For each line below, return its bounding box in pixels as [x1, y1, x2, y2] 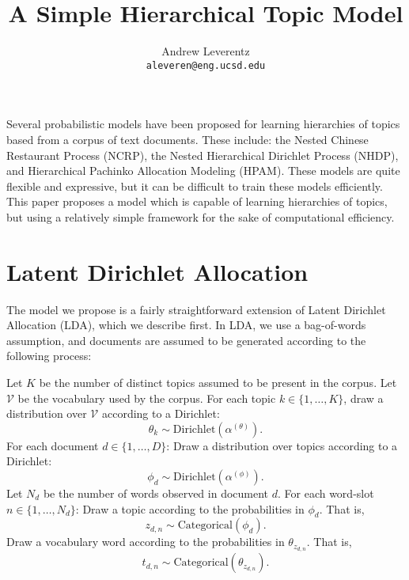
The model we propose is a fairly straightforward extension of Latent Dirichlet [6, 301, 386, 317]
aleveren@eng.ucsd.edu [146, 59, 266, 71]
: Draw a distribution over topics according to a [166, 437, 398, 453]
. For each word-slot [277, 485, 374, 501]
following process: [6, 347, 92, 364]
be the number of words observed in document [43, 485, 269, 501]
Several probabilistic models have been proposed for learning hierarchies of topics [6, 116, 400, 132]
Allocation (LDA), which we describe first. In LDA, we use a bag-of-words [6, 317, 366, 333]
